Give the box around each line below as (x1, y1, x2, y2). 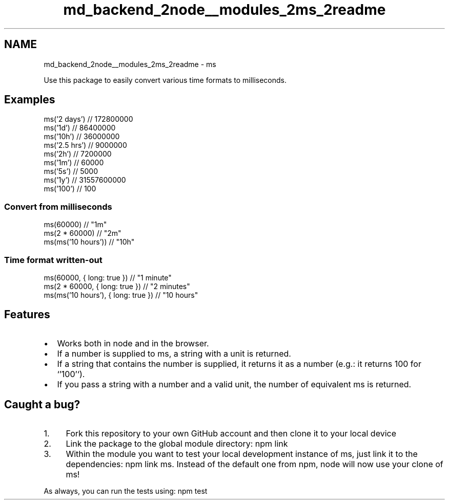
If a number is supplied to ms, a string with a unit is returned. (57, 348, 291, 359)
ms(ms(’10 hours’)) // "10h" (44, 237, 135, 247)
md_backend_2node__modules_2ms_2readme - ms (44, 59, 216, 69)
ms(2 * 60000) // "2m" (44, 229, 121, 238)
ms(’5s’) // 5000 (44, 167, 98, 176)
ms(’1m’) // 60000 (44, 158, 104, 167)
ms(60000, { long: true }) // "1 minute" (44, 273, 172, 282)
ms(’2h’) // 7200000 (44, 149, 112, 159)
